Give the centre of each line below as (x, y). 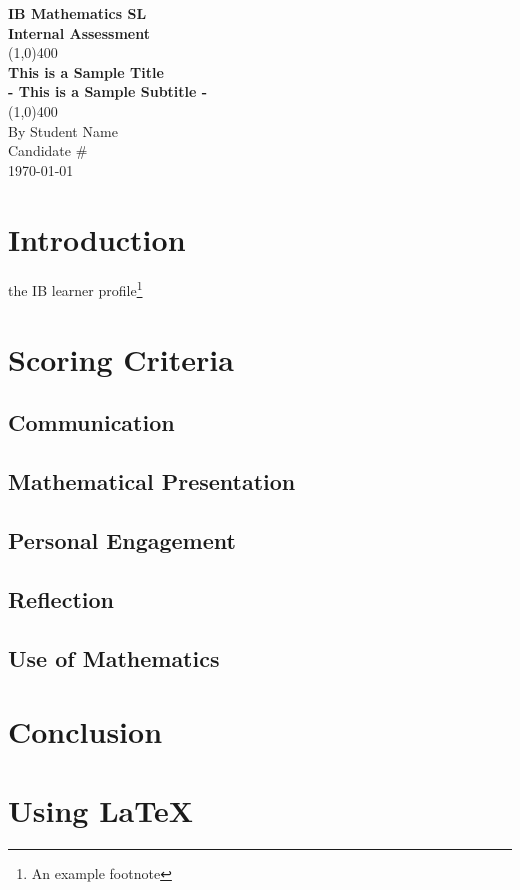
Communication (91, 422)
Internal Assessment (79, 32)
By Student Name (63, 130)
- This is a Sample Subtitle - (108, 91)
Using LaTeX (100, 809)
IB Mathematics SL (77, 13)
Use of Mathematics (114, 657)
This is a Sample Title (86, 71)
